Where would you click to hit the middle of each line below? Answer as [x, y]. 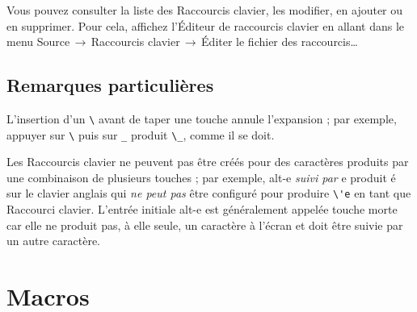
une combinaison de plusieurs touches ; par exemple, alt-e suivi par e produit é [201, 177]
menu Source [38, 42]
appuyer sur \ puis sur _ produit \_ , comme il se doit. [141, 134]
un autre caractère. [54, 241]
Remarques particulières [110, 85]
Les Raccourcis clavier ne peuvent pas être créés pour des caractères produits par [208, 162]
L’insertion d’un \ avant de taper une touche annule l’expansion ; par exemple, [202, 118]
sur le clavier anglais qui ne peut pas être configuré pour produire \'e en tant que [209, 193]
